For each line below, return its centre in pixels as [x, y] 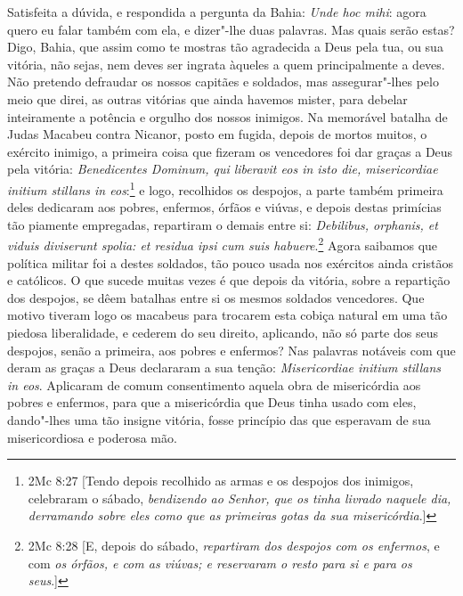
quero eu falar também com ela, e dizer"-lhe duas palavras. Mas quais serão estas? [231, 29]
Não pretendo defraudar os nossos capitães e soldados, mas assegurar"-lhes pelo [223, 82]
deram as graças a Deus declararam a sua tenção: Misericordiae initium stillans [224, 367]
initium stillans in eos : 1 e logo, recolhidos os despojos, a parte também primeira [225, 188]
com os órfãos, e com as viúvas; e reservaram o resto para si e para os [220, 563]
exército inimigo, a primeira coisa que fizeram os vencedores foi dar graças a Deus [230, 151]
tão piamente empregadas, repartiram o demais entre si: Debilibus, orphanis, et [223, 224]
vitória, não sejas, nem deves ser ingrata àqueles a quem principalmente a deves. [226, 64]
